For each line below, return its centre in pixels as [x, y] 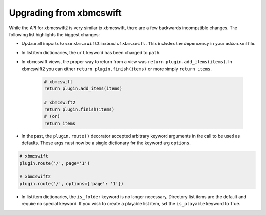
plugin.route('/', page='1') [55, 163]
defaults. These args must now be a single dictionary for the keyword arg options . [106, 143]
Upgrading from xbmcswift [65, 13]
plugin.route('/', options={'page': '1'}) [71, 184]
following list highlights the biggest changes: [54, 34]
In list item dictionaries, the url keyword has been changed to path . [91, 52]
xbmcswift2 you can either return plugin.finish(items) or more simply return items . [116, 69]
